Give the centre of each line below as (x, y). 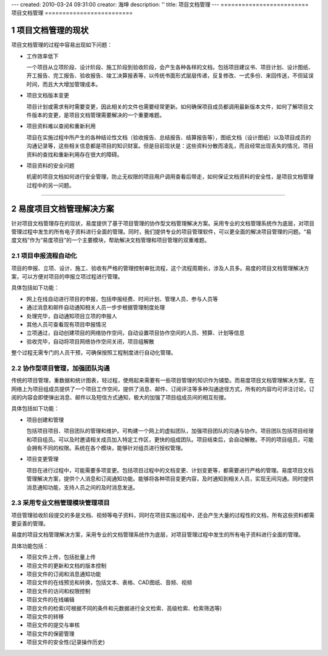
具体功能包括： (30, 546)
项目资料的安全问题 (50, 165)
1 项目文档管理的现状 (50, 30)
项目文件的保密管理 (50, 634)
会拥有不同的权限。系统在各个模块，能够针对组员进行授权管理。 (106, 447)
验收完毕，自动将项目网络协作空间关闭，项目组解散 (90, 341)
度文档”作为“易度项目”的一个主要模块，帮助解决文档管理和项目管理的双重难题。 (111, 240)
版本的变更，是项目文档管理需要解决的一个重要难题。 (98, 115)
